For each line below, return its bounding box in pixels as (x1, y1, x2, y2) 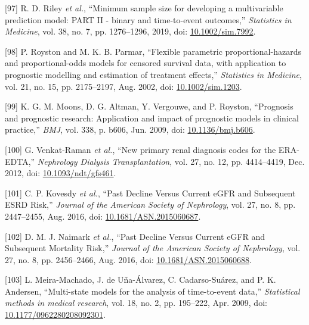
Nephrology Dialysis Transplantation (37, 155, 170, 167)
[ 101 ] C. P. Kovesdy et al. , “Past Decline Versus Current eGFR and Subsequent (5, 186, 296, 199)
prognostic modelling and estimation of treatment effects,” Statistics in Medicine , (5, 68, 302, 80)
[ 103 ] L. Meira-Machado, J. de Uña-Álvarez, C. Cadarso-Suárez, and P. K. (5, 273, 276, 286)
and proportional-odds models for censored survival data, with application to (5, 57, 286, 69)
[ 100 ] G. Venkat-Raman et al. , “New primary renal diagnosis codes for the (5, 143, 276, 155)
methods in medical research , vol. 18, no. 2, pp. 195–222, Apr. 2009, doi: (5, 296, 267, 309)
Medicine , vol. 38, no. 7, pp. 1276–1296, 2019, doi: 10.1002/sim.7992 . (5, 25, 256, 37)
